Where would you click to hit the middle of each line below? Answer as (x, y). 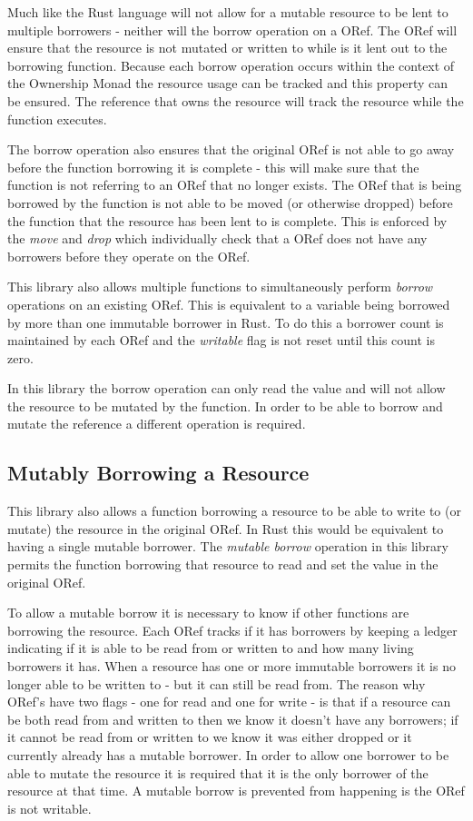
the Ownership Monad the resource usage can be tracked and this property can (228, 83)
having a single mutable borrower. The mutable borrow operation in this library (228, 546)
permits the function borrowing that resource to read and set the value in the (223, 564)
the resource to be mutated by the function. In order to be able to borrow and (225, 406)
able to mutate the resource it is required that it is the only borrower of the (218, 772)
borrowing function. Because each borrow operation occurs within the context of (231, 65)
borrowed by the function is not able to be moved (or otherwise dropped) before (230, 202)
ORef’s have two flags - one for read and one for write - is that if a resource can (229, 702)
